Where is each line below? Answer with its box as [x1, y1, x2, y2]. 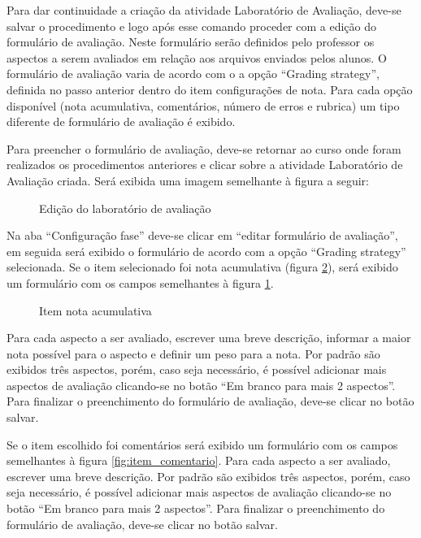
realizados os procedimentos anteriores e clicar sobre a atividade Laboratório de [7, 156, 403, 173]
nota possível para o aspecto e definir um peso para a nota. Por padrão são [7, 345, 380, 362]
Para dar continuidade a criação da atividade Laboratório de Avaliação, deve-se [7, 2, 401, 18]
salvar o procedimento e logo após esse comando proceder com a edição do [7, 17, 376, 34]
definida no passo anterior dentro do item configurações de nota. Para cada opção [7, 80, 413, 98]
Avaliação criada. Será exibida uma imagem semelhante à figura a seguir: [7, 171, 369, 189]
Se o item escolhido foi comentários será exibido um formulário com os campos [7, 436, 398, 453]
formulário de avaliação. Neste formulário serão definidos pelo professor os [7, 33, 375, 50]
